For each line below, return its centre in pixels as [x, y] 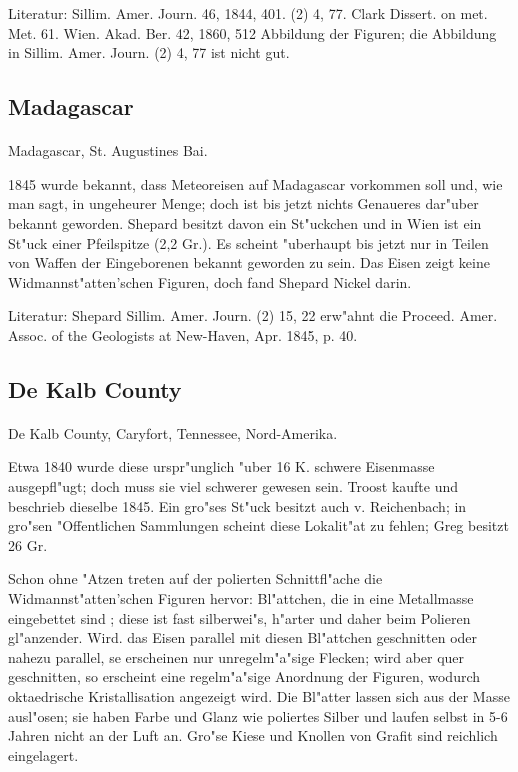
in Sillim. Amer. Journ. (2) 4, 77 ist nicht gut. [149, 52]
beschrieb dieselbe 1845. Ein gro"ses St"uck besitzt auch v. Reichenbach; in [237, 505]
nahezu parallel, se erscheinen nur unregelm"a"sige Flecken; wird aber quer [236, 656]
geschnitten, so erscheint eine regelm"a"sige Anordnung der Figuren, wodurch [244, 676]
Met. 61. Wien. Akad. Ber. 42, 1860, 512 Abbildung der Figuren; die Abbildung [252, 32]
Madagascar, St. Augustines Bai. [108, 150]
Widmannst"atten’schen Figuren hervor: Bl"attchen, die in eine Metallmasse [241, 598]
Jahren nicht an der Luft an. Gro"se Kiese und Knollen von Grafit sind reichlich [253, 735]
